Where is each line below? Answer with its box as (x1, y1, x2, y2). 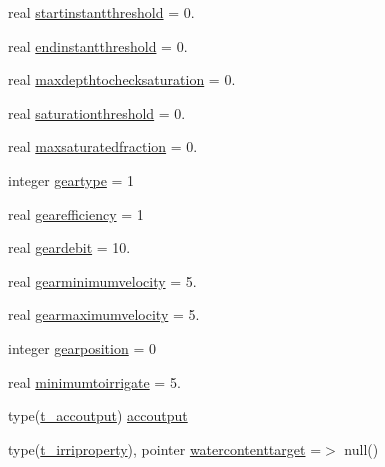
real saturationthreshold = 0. (8, 102, 186, 123)
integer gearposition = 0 (8, 337, 156, 358)
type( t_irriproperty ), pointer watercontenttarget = (8, 438, 322, 459)
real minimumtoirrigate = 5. (8, 371, 181, 392)
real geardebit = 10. (8, 237, 131, 258)
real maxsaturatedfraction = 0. (8, 136, 198, 157)
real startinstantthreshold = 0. (8, 2, 195, 22)
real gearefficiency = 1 (8, 203, 144, 224)
